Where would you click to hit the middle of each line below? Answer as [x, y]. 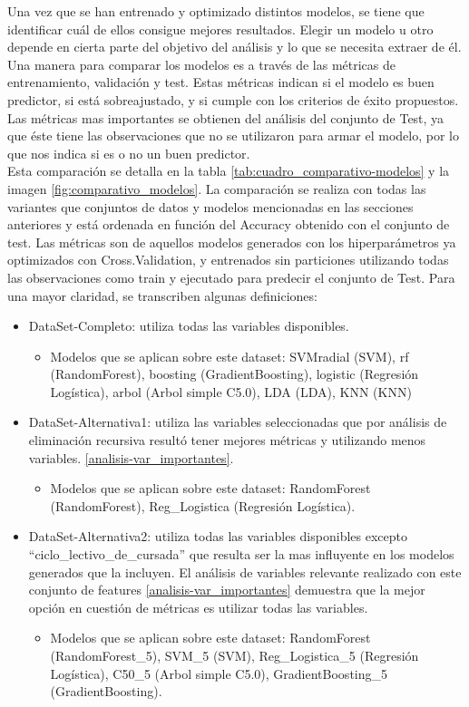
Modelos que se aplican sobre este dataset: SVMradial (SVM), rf [230, 356]
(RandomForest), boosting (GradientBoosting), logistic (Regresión [234, 374]
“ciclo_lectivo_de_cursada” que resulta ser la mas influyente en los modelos [241, 554]
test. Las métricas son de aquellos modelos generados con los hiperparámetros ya [232, 242]
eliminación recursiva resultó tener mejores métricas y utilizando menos [227, 440]
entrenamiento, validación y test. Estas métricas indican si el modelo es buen [221, 82]
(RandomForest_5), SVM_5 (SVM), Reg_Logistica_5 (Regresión [234, 655]
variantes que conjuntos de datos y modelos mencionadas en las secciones [210, 206]
